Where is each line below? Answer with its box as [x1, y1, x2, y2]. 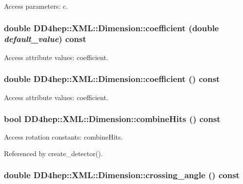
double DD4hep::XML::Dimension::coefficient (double [4, 21, 219, 34]
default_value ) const [4, 33, 86, 45]
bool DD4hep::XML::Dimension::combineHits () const [4, 113, 221, 125]
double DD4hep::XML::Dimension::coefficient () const [4, 73, 220, 85]
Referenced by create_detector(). [4, 148, 103, 158]
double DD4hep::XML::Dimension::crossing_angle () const [4, 169, 240, 181]
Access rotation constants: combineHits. [4, 132, 123, 142]
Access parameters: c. [4, 1, 68, 11]
